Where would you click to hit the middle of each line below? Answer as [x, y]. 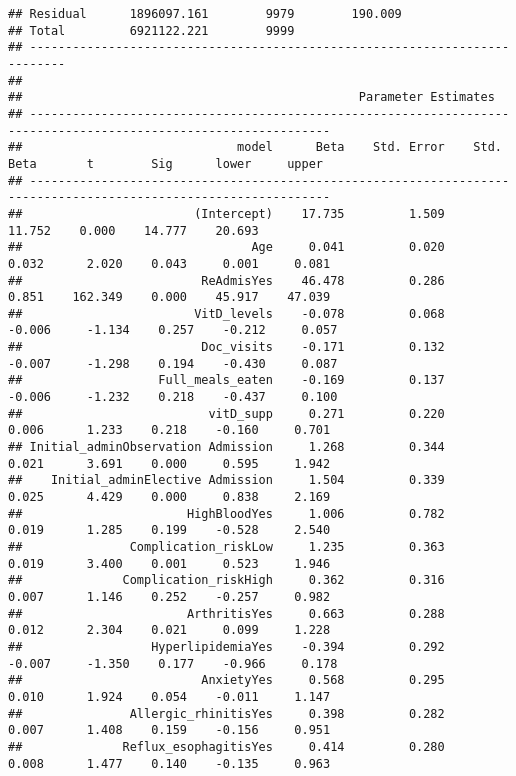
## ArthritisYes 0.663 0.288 [226, 613]
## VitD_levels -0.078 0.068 [226, 313]
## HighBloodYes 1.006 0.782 [226, 513]
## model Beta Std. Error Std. [255, 147]
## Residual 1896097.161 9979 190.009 [205, 14]
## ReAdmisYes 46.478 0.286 [226, 280]
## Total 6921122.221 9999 [151, 30]
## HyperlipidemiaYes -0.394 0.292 [226, 646]
